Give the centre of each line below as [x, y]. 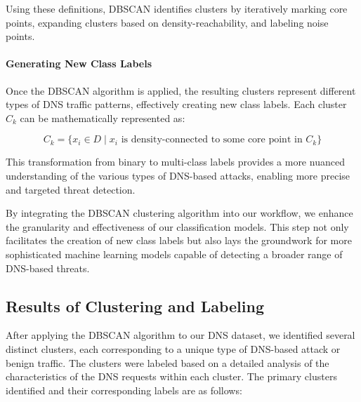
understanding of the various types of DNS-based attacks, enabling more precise [178, 175]
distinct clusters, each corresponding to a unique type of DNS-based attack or [173, 348]
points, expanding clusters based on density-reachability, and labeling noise [167, 22]
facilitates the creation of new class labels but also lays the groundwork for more [179, 240]
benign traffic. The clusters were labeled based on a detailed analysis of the [168, 362]
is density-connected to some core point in [212, 140]
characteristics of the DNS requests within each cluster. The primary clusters [171, 376]
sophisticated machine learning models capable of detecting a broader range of [174, 254]
